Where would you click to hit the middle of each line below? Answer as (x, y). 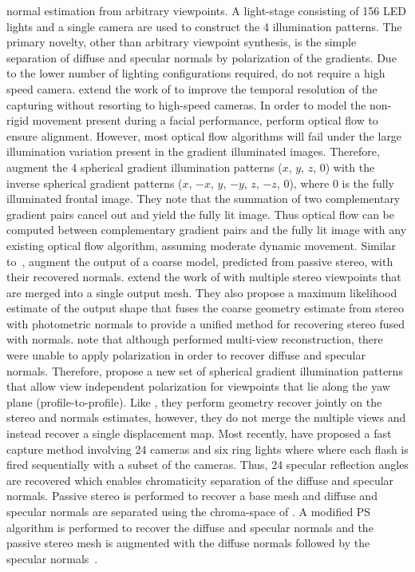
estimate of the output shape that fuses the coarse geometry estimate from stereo (206, 308)
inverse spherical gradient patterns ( (95, 183)
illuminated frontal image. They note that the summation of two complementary (204, 199)
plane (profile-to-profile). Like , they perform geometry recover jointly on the (194, 401)
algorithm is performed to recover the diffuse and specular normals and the (190, 527)
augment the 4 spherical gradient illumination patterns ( (144, 167)
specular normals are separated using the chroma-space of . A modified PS (189, 511)
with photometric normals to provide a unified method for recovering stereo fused (206, 323)
